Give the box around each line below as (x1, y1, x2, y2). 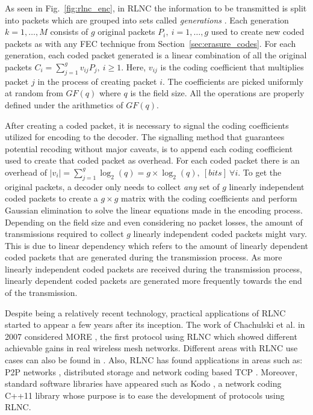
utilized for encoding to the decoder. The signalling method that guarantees (5, 131, 285, 143)
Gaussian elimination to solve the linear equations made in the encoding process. (5, 203, 303, 216)
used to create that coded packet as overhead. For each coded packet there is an (5, 154, 300, 167)
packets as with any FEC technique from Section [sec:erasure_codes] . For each (5, 37, 296, 49)
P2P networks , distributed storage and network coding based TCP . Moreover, (5, 365, 298, 378)
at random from (5, 87, 63, 99)
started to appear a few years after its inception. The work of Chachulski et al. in (5, 318, 305, 331)
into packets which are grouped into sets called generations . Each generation (5, 13, 289, 26)
